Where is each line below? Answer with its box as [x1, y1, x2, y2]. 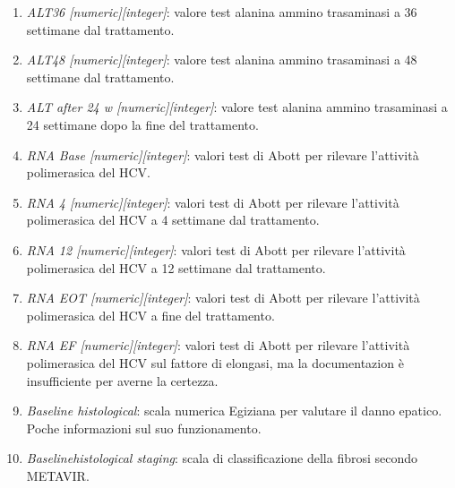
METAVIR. [26, 466, 90, 484]
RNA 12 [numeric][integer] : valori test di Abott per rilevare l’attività [26, 240, 406, 259]
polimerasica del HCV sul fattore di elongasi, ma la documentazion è [26, 353, 404, 372]
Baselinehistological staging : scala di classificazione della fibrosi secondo [26, 449, 418, 467]
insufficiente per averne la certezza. [26, 371, 219, 390]
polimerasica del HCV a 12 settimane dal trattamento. [26, 258, 326, 277]
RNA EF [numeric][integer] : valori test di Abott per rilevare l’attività [26, 336, 410, 355]
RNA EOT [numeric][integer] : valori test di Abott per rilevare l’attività [26, 288, 420, 307]
